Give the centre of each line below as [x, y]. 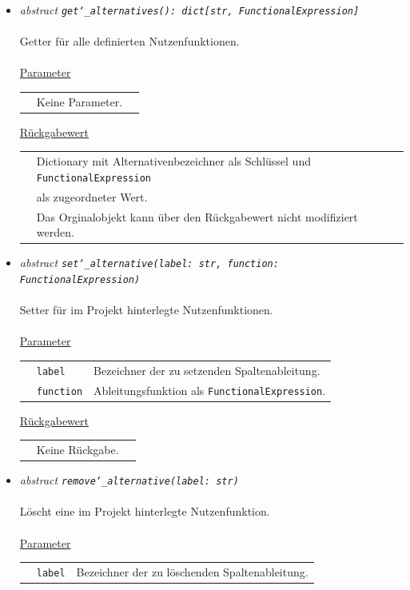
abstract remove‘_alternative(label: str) [129, 480]
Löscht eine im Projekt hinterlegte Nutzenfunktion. [145, 511]
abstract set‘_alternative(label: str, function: [149, 263]
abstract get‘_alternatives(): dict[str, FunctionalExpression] [189, 10]
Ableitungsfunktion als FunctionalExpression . [210, 390]
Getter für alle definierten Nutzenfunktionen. [129, 41]
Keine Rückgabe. [78, 450]
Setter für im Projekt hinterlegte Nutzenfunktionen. [146, 310]
